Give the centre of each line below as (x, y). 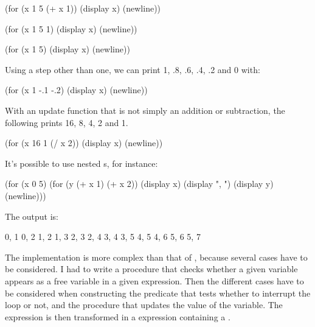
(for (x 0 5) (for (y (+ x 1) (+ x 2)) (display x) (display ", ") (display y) (139, 184)
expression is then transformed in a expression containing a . (118, 316)
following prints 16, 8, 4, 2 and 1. (67, 122)
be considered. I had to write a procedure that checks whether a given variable (151, 269)
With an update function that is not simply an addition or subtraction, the (145, 110)
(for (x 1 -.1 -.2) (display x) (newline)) (76, 90)
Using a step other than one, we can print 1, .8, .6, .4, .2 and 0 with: (133, 69)
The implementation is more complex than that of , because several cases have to (156, 257)
